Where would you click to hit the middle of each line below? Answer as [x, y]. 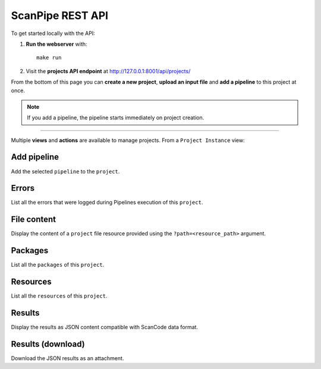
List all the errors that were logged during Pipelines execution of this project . [107, 203]
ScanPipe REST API [60, 15]
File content [34, 220]
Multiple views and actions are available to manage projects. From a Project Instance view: [128, 140]
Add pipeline [35, 157]
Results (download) [48, 344]
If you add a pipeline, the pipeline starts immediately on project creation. [116, 118]
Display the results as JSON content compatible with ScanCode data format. [105, 327]
